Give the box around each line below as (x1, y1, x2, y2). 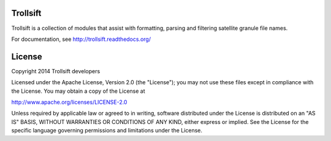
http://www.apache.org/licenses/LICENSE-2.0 (11, 98, 127, 106)
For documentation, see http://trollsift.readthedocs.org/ (11, 35, 151, 43)
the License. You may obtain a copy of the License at (11, 87, 145, 95)
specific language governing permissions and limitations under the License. (11, 127, 202, 134)
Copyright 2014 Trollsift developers (11, 67, 101, 74)
